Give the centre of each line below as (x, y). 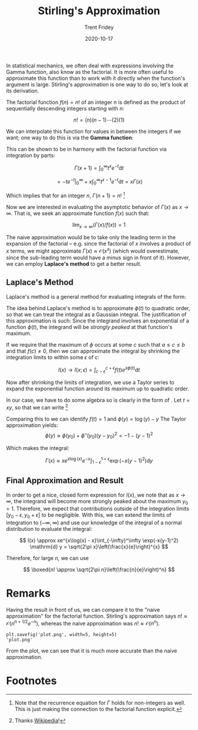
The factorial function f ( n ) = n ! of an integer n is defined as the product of (96, 102)
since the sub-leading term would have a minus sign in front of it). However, (98, 258)
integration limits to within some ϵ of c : (53, 357)
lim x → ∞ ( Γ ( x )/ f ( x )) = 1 (99, 225)
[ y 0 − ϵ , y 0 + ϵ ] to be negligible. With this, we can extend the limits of (89, 516)
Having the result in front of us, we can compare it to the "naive (83, 610)
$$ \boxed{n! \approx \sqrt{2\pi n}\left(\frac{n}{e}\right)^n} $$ (99, 570)
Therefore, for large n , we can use (47, 558)
